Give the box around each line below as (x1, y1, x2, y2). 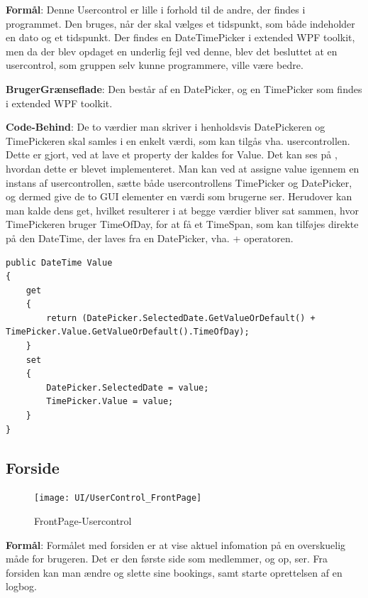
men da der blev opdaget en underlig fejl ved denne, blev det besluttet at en (6, 43, 338, 58)
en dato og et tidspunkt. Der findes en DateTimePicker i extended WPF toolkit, (6, 30, 355, 45)
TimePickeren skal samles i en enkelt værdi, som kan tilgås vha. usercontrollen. (6, 133, 350, 148)
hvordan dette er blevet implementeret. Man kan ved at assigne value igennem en (6, 161, 359, 175)
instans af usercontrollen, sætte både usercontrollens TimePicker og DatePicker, (6, 175, 352, 190)
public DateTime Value (6, 257, 113, 268)
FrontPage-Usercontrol (34, 513, 132, 528)
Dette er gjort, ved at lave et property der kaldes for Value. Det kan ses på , (6, 147, 338, 162)
